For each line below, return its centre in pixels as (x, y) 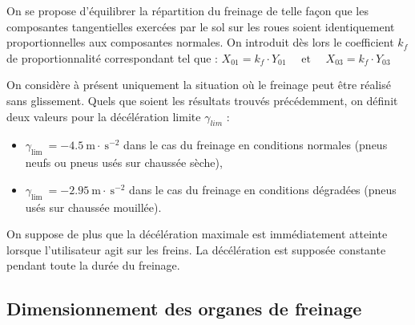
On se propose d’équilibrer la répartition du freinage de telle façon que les (187, 10)
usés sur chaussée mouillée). (93, 207)
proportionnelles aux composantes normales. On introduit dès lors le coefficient (200, 42)
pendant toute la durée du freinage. (93, 265)
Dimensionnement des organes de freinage (184, 309)
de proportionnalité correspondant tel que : (112, 57)
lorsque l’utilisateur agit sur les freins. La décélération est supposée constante (196, 249)
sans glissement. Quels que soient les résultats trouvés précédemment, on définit (202, 100)
